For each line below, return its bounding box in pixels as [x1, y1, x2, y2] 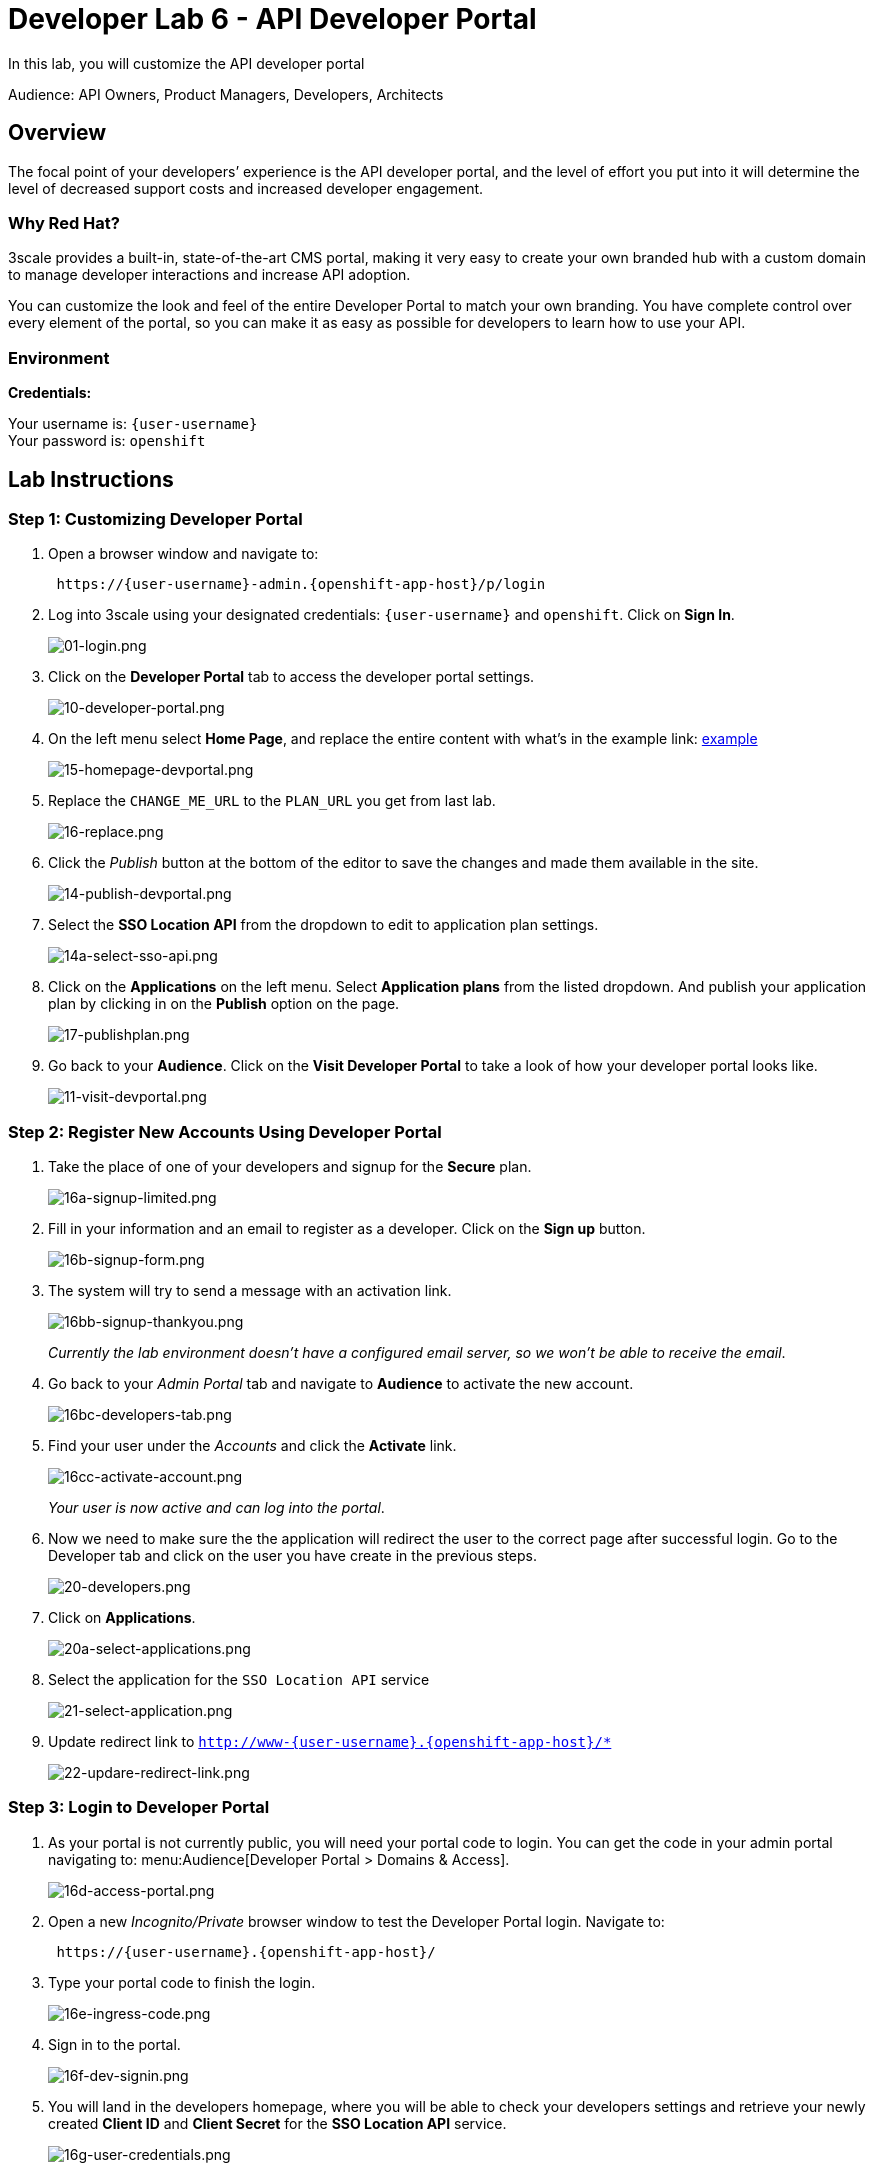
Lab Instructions [8, 466, 174, 492]
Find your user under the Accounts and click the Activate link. [48, 1437, 457, 1455]
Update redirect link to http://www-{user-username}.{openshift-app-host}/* [48, 1733, 612, 1751]
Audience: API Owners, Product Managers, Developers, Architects [8, 85, 444, 103]
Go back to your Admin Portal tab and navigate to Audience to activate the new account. [48, 1375, 634, 1393]
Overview [8, 120, 107, 146]
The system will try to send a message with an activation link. [48, 1282, 452, 1300]
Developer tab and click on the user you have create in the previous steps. [48, 1547, 538, 1565]
